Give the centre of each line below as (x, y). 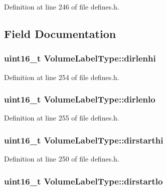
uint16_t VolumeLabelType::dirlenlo (80, 99)
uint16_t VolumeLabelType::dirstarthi (84, 140)
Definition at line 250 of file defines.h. (62, 159)
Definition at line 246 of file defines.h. (62, 6)
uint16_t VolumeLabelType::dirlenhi (80, 58)
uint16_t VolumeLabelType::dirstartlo (83, 181)
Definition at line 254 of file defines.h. (62, 77)
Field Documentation (60, 33)
